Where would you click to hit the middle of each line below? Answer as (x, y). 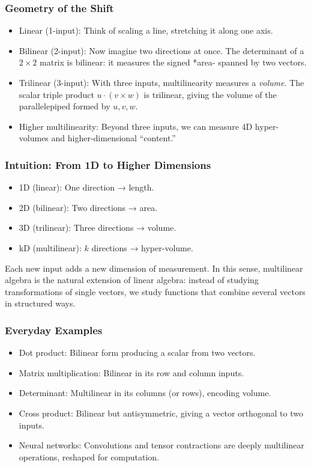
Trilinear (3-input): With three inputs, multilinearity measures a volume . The (162, 82)
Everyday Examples (54, 330)
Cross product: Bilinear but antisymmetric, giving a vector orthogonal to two (161, 413)
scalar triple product (56, 94)
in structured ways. (40, 303)
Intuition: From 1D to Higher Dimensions (108, 164)
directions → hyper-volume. (142, 247)
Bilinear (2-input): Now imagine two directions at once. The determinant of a (162, 50)
